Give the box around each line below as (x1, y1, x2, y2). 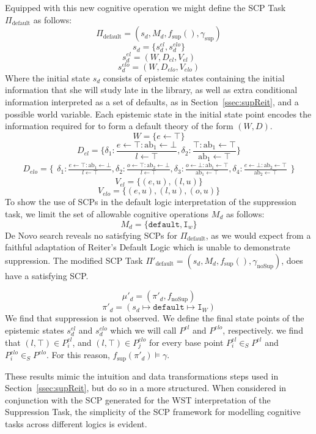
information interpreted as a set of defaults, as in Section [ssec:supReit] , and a (5, 95, 299, 108)
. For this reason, (46, 348, 110, 361)
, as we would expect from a (205, 228, 311, 241)
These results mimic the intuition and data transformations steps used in (5, 369, 279, 382)
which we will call (110, 323, 177, 336)
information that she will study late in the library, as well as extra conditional (5, 83, 298, 96)
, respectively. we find (222, 323, 303, 336)
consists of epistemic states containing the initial (103, 71, 285, 84)
